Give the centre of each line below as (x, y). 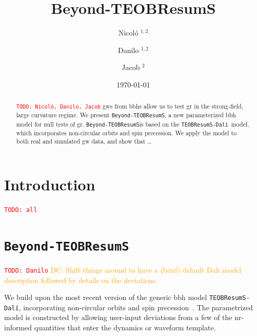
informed (18, 328)
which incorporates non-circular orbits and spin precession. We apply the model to (126, 132)
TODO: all (21, 210)
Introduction (50, 184)
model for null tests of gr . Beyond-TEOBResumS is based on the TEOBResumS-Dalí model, (133, 124)
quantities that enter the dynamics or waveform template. (125, 328)
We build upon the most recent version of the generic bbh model (106, 297)
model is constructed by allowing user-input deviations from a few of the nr (123, 317)
